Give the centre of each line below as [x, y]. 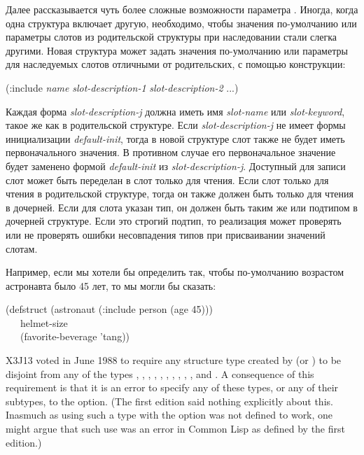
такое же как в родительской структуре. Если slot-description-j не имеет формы [176, 125]
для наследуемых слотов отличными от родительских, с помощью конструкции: [176, 64]
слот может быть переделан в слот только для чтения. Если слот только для [167, 180]
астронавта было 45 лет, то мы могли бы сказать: [111, 285]
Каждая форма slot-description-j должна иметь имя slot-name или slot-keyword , [175, 111]
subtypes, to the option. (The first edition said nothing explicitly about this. [169, 401]
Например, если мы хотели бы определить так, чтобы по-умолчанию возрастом [175, 272]
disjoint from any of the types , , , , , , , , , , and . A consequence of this [160, 373]
